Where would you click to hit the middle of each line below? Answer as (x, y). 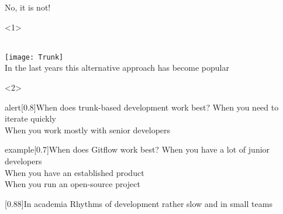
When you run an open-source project (73, 184)
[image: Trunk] (34, 57)
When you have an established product (75, 172)
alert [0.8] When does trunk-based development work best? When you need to (142, 107)
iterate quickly (30, 118)
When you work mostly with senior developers (88, 130)
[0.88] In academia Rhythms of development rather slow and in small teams (139, 203)
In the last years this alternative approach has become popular (117, 68)
